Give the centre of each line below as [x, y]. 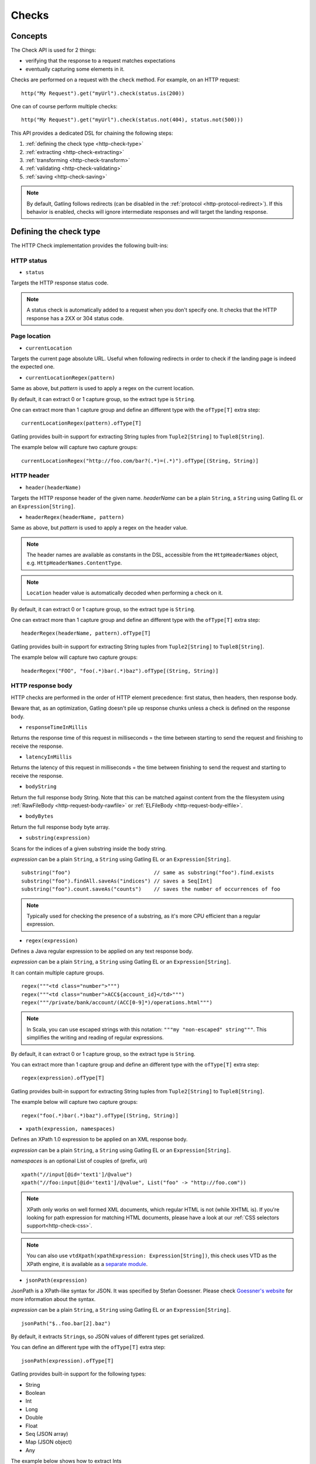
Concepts [29, 36]
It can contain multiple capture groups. [58, 973]
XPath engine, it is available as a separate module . [87, 1264]
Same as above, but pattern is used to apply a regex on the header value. [99, 528]
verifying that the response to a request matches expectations [100, 61]
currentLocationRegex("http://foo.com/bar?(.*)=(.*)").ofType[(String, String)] [140, 461]
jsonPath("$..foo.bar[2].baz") [66, 1323]
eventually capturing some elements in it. [75, 69]
